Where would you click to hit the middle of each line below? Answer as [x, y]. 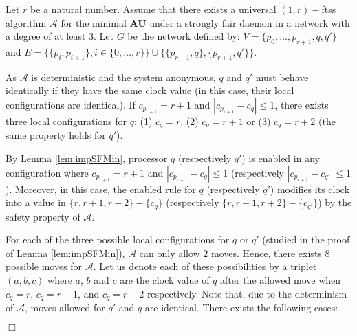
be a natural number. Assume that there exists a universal [153, 9]
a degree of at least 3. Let [60, 36]
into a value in [36, 202]
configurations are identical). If [71, 104]
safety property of [43, 216]
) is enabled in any [281, 158]
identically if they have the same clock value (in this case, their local [150, 90]
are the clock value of [165, 280]
